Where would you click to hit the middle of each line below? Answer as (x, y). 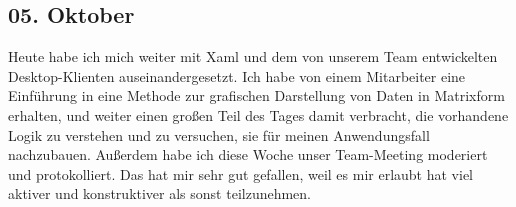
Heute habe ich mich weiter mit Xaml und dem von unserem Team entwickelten (253, 56)
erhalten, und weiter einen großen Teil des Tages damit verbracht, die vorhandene (258, 114)
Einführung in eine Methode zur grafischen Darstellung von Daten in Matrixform (256, 95)
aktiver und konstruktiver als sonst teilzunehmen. (160, 193)
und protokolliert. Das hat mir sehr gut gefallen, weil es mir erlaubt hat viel (241, 173)
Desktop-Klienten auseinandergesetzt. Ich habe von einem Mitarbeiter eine (237, 75)
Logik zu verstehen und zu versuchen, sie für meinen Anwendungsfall (219, 134)
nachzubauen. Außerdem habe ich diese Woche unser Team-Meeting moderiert (248, 154)
